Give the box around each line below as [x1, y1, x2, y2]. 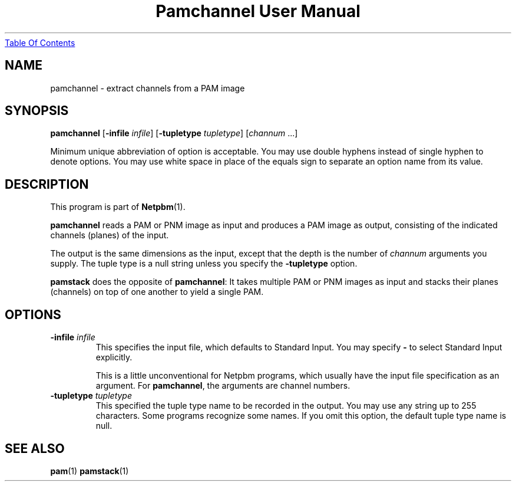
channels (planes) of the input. [50, 230, 169, 241]
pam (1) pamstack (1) [50, 465, 129, 476]
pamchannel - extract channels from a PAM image [50, 83, 245, 93]
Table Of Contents [5, 37, 75, 48]
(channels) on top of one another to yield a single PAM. [50, 287, 264, 297]
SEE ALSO [5, 441, 65, 456]
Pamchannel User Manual [156, 1, 360, 21]
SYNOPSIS [5, 103, 69, 119]
